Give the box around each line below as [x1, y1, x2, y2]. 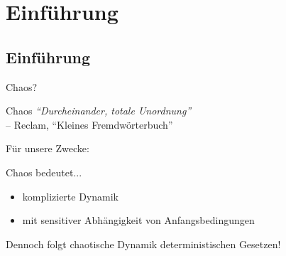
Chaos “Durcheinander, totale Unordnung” [6, 103, 192, 118]
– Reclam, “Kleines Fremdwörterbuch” [6, 117, 173, 132]
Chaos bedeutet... [6, 164, 82, 179]
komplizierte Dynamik [22, 188, 119, 203]
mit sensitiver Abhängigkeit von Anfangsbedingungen [22, 213, 255, 228]
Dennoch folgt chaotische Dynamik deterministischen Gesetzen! [6, 236, 281, 251]
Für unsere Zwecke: [6, 141, 89, 156]
